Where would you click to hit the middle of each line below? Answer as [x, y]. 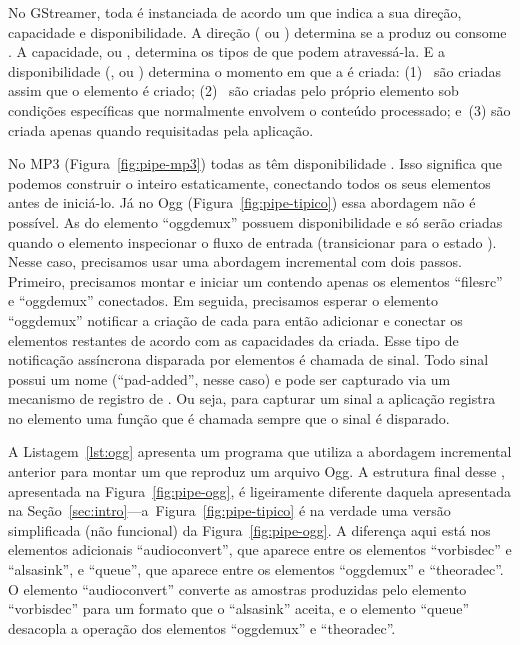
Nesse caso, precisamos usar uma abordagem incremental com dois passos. [235, 261]
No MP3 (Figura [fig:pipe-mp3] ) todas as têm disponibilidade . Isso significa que [255, 163]
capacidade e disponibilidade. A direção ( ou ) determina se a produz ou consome [257, 31]
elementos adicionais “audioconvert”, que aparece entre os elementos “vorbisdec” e [260, 549]
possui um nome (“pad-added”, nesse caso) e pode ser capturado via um [229, 378]
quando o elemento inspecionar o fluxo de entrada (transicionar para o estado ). [252, 241]
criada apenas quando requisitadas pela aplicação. [161, 129]
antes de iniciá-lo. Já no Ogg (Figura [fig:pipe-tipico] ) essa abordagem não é [242, 202]
